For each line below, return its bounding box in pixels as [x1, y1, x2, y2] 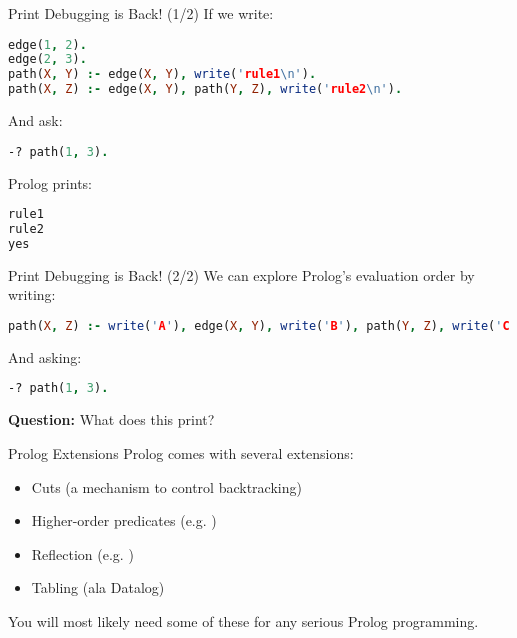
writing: [8, 284, 56, 305]
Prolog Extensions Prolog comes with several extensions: [8, 442, 354, 463]
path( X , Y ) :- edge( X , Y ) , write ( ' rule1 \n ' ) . [8, 67, 317, 82]
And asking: [8, 346, 82, 367]
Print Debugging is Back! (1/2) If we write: [8, 3, 274, 23]
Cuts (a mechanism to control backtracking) [31, 476, 302, 497]
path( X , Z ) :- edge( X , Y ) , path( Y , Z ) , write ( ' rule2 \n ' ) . [8, 82, 403, 97]
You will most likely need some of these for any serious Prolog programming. [8, 610, 479, 631]
